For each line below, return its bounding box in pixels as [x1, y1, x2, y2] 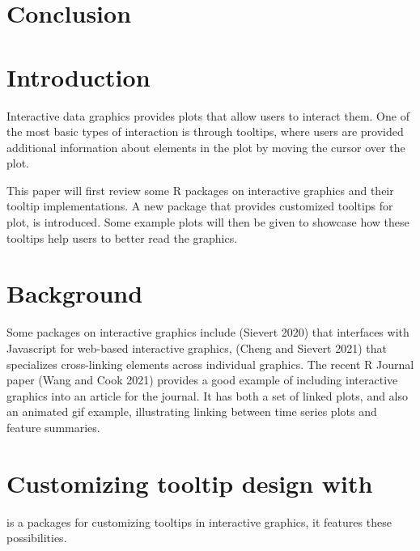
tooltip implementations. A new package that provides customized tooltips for [6, 197, 393, 214]
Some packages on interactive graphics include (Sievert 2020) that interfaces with [6, 324, 409, 341]
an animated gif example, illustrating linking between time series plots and [6, 403, 377, 420]
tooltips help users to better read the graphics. [6, 229, 238, 246]
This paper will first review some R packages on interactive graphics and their [6, 181, 394, 198]
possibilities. [6, 529, 67, 546]
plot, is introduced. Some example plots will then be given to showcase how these [6, 214, 409, 231]
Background [6, 277, 143, 310]
